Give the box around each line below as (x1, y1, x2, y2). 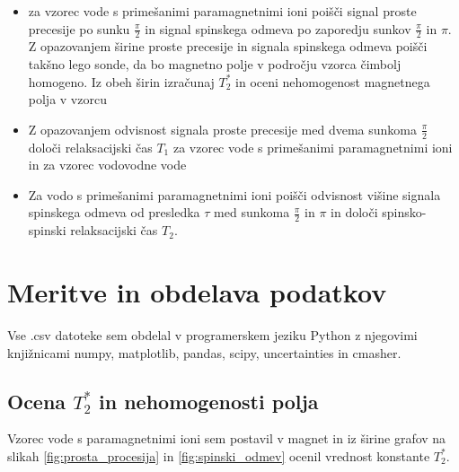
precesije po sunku (28, 19, 130, 38)
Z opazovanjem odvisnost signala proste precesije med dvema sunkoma (28, 119, 417, 138)
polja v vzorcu (28, 90, 107, 109)
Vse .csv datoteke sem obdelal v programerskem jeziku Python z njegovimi (7, 325, 418, 344)
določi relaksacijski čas (28, 137, 153, 156)
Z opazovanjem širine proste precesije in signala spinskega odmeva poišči (28, 37, 428, 56)
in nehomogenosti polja (98, 387, 319, 415)
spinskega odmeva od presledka (28, 203, 200, 222)
